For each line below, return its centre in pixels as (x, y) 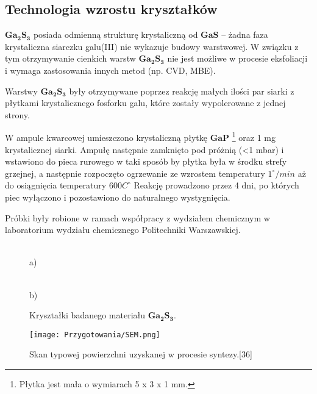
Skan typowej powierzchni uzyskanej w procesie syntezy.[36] (141, 354)
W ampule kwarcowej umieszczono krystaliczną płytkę (106, 138)
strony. (17, 114)
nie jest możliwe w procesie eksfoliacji (237, 58)
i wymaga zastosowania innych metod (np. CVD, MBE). (110, 70)
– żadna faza (245, 34)
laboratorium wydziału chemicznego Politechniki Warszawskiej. (123, 230)
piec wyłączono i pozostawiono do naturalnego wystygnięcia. (118, 197)
